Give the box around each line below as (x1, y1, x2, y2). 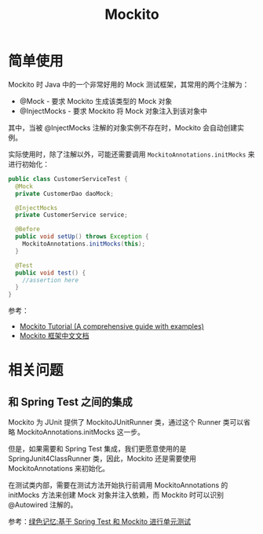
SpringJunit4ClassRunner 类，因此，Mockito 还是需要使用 (8, 454, 196, 463)
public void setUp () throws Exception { (15, 233, 149, 241)
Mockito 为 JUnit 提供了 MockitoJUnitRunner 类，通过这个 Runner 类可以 (8, 418, 244, 427)
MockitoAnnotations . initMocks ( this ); (22, 240, 146, 249)
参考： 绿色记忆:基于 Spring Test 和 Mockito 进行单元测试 (8, 517, 191, 526)
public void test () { (15, 269, 86, 277)
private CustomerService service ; (15, 211, 128, 219)
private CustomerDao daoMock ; (15, 190, 114, 197)
